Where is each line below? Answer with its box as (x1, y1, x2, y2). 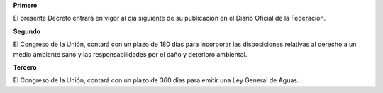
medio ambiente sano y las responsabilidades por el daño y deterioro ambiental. (13, 50, 248, 58)
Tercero (13, 62, 37, 71)
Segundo (13, 27, 41, 35)
